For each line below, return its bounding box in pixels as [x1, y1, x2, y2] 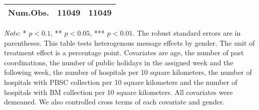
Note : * [4, 28, 27, 38]
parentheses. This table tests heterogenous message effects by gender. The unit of [4, 37, 255, 48]
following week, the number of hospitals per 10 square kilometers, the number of [4, 67, 252, 77]
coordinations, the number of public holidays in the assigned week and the [4, 57, 234, 67]
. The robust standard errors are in [133, 28, 241, 38]
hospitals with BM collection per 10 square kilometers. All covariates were [4, 86, 233, 97]
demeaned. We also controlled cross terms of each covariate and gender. [4, 96, 225, 107]
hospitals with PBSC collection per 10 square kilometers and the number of [4, 76, 237, 87]
